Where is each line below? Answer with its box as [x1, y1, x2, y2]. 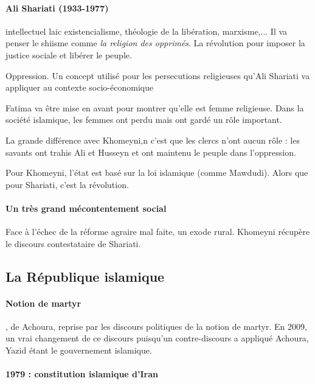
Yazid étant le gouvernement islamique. [5, 344, 152, 357]
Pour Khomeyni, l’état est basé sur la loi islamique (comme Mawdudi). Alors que [5, 166, 308, 179]
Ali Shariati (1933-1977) [5, 1, 109, 14]
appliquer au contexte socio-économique [5, 81, 154, 94]
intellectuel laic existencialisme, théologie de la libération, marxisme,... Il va [5, 24, 288, 37]
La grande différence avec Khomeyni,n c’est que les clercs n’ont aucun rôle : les [5, 133, 300, 146]
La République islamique [5, 267, 165, 285]
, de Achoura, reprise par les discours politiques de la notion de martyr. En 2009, [5, 319, 307, 332]
